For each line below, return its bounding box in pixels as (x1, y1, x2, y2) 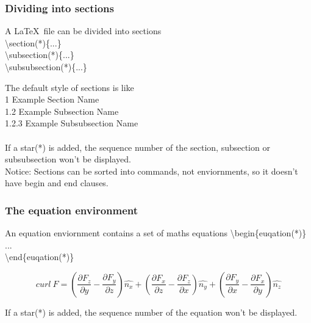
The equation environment (5, 202, 138, 217)
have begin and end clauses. (5, 176, 109, 189)
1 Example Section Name (5, 93, 99, 106)
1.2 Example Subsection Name (5, 104, 119, 117)
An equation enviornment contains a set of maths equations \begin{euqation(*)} (5, 227, 307, 239)
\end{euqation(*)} (5, 250, 74, 263)
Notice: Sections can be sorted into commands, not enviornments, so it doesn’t (5, 164, 298, 177)
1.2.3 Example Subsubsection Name (5, 117, 138, 129)
